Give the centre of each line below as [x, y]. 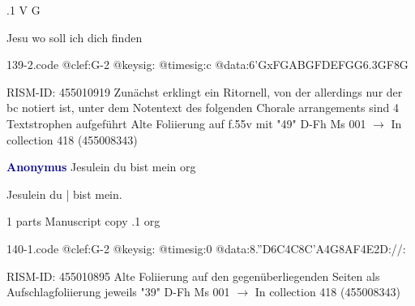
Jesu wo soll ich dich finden [75, 37]
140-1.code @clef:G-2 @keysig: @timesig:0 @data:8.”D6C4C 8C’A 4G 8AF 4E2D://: [206, 248]
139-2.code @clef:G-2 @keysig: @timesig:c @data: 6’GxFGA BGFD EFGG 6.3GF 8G [207, 65]
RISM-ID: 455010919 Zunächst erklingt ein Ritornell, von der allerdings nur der [205, 91]
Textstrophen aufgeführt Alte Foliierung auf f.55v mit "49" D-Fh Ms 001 [186, 123]
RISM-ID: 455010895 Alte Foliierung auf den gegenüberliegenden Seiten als [193, 276]
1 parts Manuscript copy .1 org [83, 221]
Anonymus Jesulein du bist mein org [101, 167]
